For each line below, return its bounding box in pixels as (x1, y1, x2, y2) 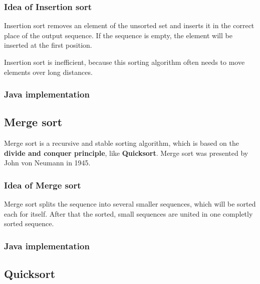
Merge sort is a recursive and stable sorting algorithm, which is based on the (4, 138, 239, 148)
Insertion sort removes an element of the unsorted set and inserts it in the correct (4, 20, 254, 31)
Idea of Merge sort (4, 178, 81, 191)
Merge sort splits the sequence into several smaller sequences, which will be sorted (4, 199, 256, 209)
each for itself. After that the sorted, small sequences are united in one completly (4, 208, 253, 219)
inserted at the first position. (4, 40, 92, 50)
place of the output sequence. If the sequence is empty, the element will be (4, 30, 232, 40)
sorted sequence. (4, 218, 54, 229)
